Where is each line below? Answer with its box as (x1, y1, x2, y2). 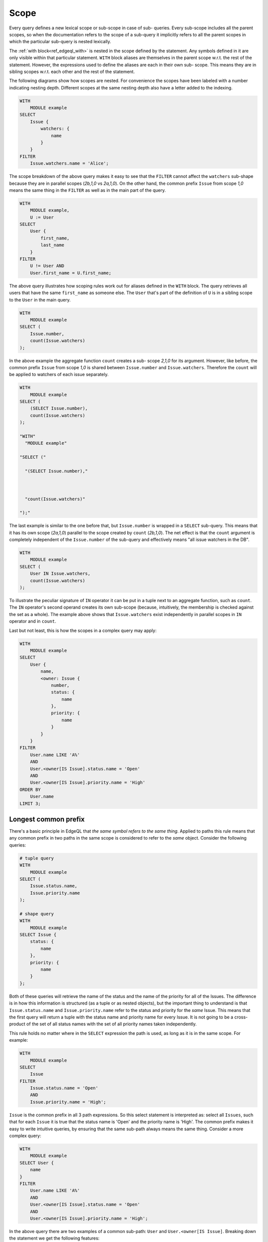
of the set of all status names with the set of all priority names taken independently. (26, 1021, 197, 1027)
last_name (40, 242, 65, 248)
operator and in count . (9, 619, 57, 624)
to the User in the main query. (9, 297, 71, 303)
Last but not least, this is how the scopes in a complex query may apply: (9, 627, 157, 633)
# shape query (19, 911, 54, 917)
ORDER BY (19, 786, 41, 792)
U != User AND (30, 263, 65, 269)
